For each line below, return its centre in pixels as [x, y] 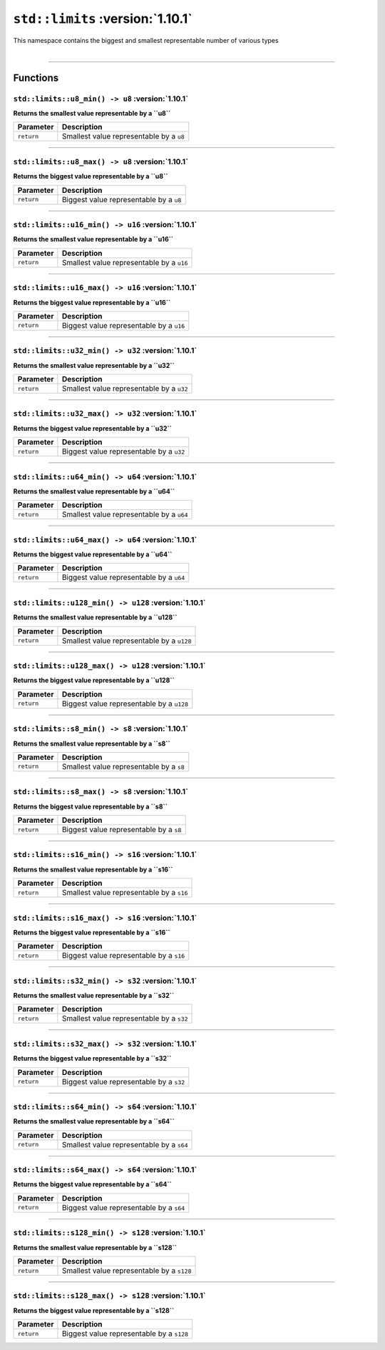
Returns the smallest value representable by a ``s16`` [93, 869]
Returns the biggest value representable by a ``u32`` [93, 428]
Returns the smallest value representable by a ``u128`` [95, 617]
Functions [36, 77]
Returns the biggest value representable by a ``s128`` [94, 1310]
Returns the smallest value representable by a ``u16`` [93, 239]
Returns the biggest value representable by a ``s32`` [92, 1059]
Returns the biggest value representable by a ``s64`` [93, 1184]
